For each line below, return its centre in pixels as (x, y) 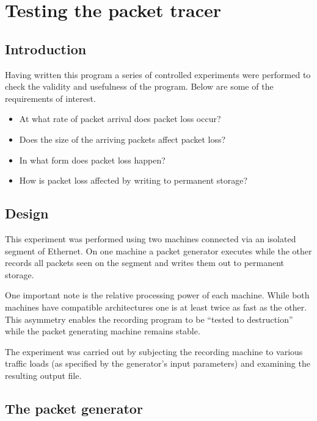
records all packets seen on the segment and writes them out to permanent (145, 263)
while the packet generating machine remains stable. (103, 331)
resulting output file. (43, 375)
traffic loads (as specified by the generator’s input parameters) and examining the (158, 363)
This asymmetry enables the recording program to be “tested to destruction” (149, 319)
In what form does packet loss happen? (92, 160)
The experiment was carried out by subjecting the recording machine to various (154, 351)
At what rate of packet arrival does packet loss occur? (120, 119)
